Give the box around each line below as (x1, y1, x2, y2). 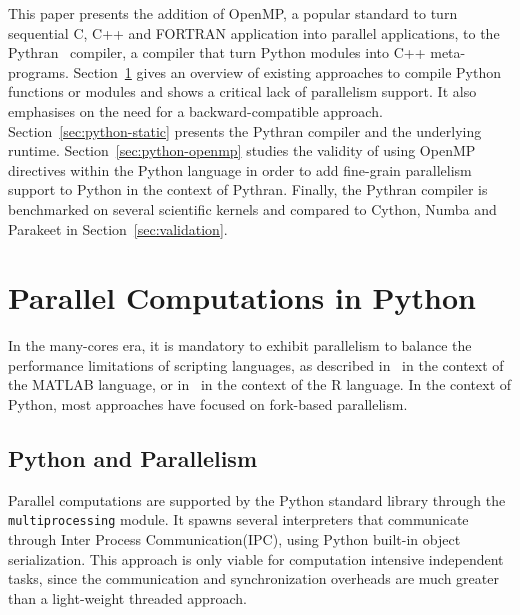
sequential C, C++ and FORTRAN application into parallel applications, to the (8, 22, 500, 43)
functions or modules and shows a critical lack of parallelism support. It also (8, 81, 477, 102)
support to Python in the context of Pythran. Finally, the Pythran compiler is (8, 179, 488, 200)
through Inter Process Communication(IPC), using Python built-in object (8, 529, 461, 550)
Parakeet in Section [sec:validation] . (8, 218, 228, 239)
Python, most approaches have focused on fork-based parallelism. (8, 394, 408, 415)
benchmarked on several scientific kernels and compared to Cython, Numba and (8, 198, 497, 219)
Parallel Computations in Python (8, 277, 476, 318)
